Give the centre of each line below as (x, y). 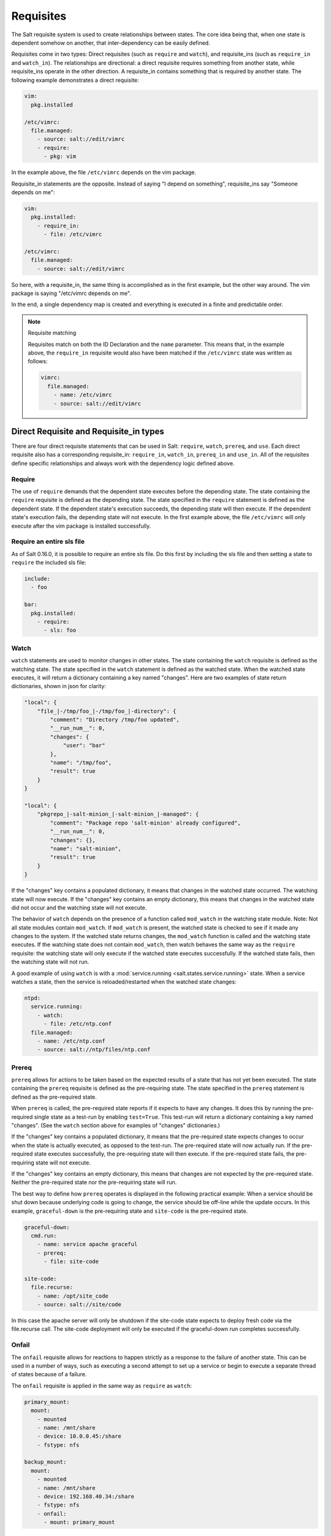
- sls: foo (60, 630)
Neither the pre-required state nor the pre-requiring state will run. (94, 1182)
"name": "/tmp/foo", (81, 763)
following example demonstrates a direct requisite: (75, 80)
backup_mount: (45, 1462)
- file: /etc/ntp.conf (78, 1024)
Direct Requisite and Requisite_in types (88, 431)
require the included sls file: (49, 563)
